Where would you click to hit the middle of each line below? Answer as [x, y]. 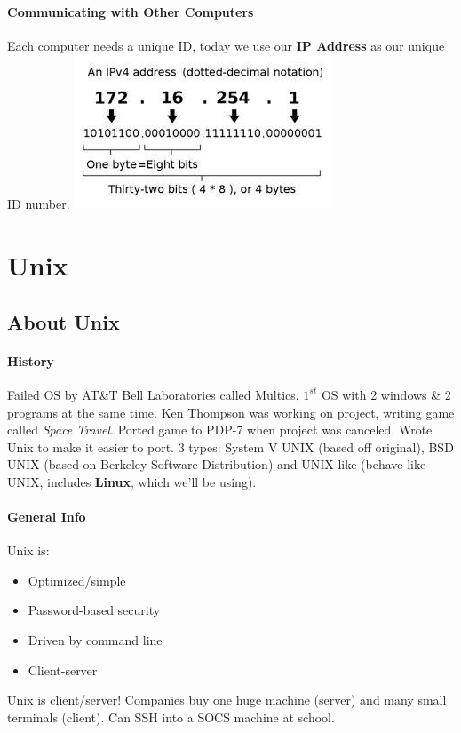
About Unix [64, 321]
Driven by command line [95, 640]
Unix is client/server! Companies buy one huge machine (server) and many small [227, 700]
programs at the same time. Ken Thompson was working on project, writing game [231, 412]
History [31, 360]
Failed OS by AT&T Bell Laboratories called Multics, [153, 394]
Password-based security [94, 610]
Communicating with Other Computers [131, 11]
